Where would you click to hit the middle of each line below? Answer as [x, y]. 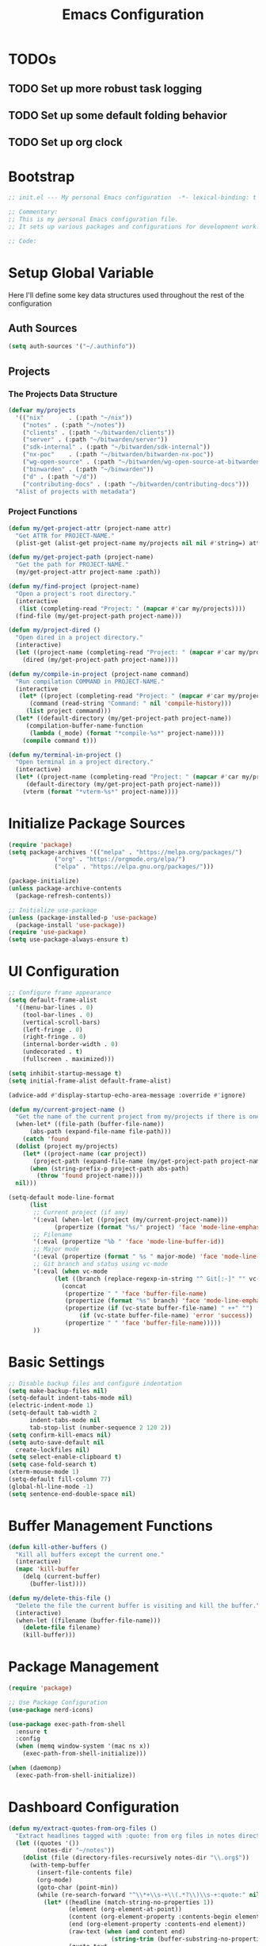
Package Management [84, 1667]
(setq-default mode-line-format [61, 1198]
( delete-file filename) [62, 1628]
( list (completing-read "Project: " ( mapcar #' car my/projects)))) [132, 609]
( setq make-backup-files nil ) [58, 1390]
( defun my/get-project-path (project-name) [81, 557]
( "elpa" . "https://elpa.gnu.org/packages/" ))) [134, 867]
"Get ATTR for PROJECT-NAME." [65, 536]
